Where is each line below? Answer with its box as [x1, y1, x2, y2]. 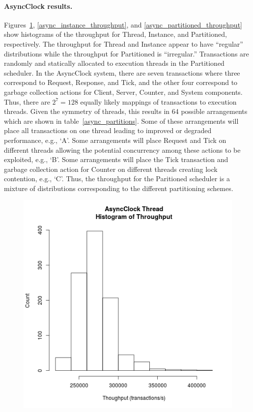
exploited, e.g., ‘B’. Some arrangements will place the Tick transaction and [4, 154, 228, 165]
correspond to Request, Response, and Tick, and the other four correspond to [4, 77, 238, 87]
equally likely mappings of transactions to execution [80, 96, 237, 107]
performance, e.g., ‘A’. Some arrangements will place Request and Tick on [4, 135, 226, 145]
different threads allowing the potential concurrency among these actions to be [4, 144, 241, 155]
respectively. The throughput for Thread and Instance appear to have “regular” [4, 38, 243, 49]
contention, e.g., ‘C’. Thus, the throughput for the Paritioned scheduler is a [4, 173, 230, 184]
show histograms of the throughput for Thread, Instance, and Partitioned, [4, 29, 227, 39]
